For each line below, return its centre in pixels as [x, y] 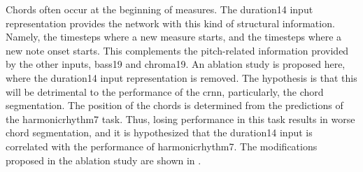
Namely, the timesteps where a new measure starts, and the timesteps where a [174, 37]
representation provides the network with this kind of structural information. [170, 23]
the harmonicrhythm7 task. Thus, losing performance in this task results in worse [180, 119]
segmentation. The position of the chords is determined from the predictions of [175, 105]
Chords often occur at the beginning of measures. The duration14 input [159, 9]
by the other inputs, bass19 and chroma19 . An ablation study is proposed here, [176, 64]
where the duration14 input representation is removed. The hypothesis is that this [181, 77]
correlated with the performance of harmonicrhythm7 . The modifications [162, 146]
